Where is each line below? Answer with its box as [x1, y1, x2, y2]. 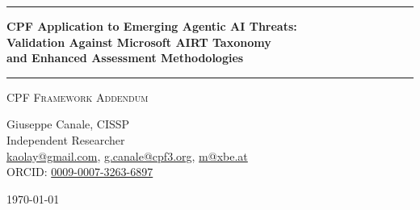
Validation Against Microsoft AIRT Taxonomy [6, 33, 271, 50]
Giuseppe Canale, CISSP [6, 115, 130, 132]
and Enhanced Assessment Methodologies [6, 49, 244, 66]
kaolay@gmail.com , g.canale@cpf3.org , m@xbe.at [6, 147, 248, 164]
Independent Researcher [6, 131, 125, 148]
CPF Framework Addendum [6, 88, 149, 105]
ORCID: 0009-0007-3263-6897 [6, 163, 153, 180]
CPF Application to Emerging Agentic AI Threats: [6, 18, 297, 34]
